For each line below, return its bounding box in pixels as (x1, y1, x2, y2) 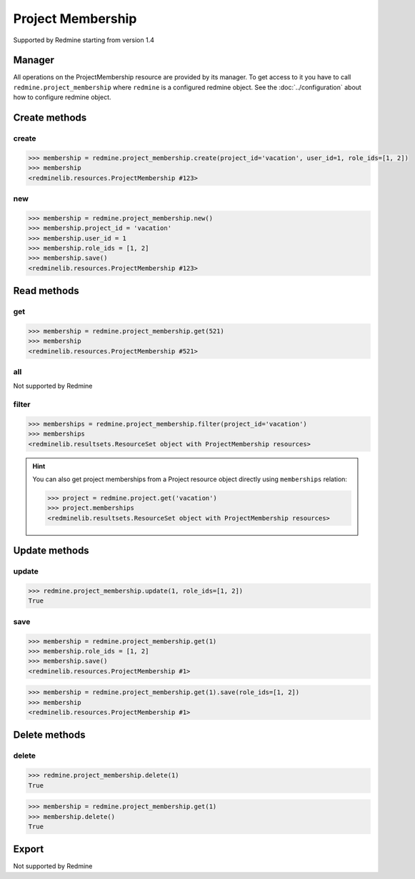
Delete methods (13, 729, 86, 741)
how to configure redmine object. (13, 93, 111, 101)
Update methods (13, 545, 89, 557)
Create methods (13, 111, 87, 124)
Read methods (13, 285, 80, 297)
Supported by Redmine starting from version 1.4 (13, 36, 155, 44)
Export (13, 843, 44, 855)
